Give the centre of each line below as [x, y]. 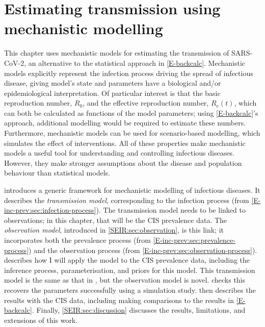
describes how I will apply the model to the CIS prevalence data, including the [127, 260]
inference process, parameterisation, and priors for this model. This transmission [130, 270]
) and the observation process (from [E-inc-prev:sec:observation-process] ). [143, 250]
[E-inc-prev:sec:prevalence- [194, 240]
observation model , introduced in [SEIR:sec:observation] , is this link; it [114, 230]
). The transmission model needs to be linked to [171, 210]
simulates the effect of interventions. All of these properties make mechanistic [125, 143]
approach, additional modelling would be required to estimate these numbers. [125, 123]
